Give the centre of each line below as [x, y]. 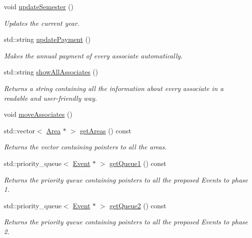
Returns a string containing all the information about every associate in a [114, 88]
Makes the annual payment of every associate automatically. [93, 55]
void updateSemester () [39, 6]
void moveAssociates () [38, 114]
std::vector [19, 130]
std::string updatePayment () [47, 39]
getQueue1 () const [138, 163]
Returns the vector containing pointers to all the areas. [85, 147]
